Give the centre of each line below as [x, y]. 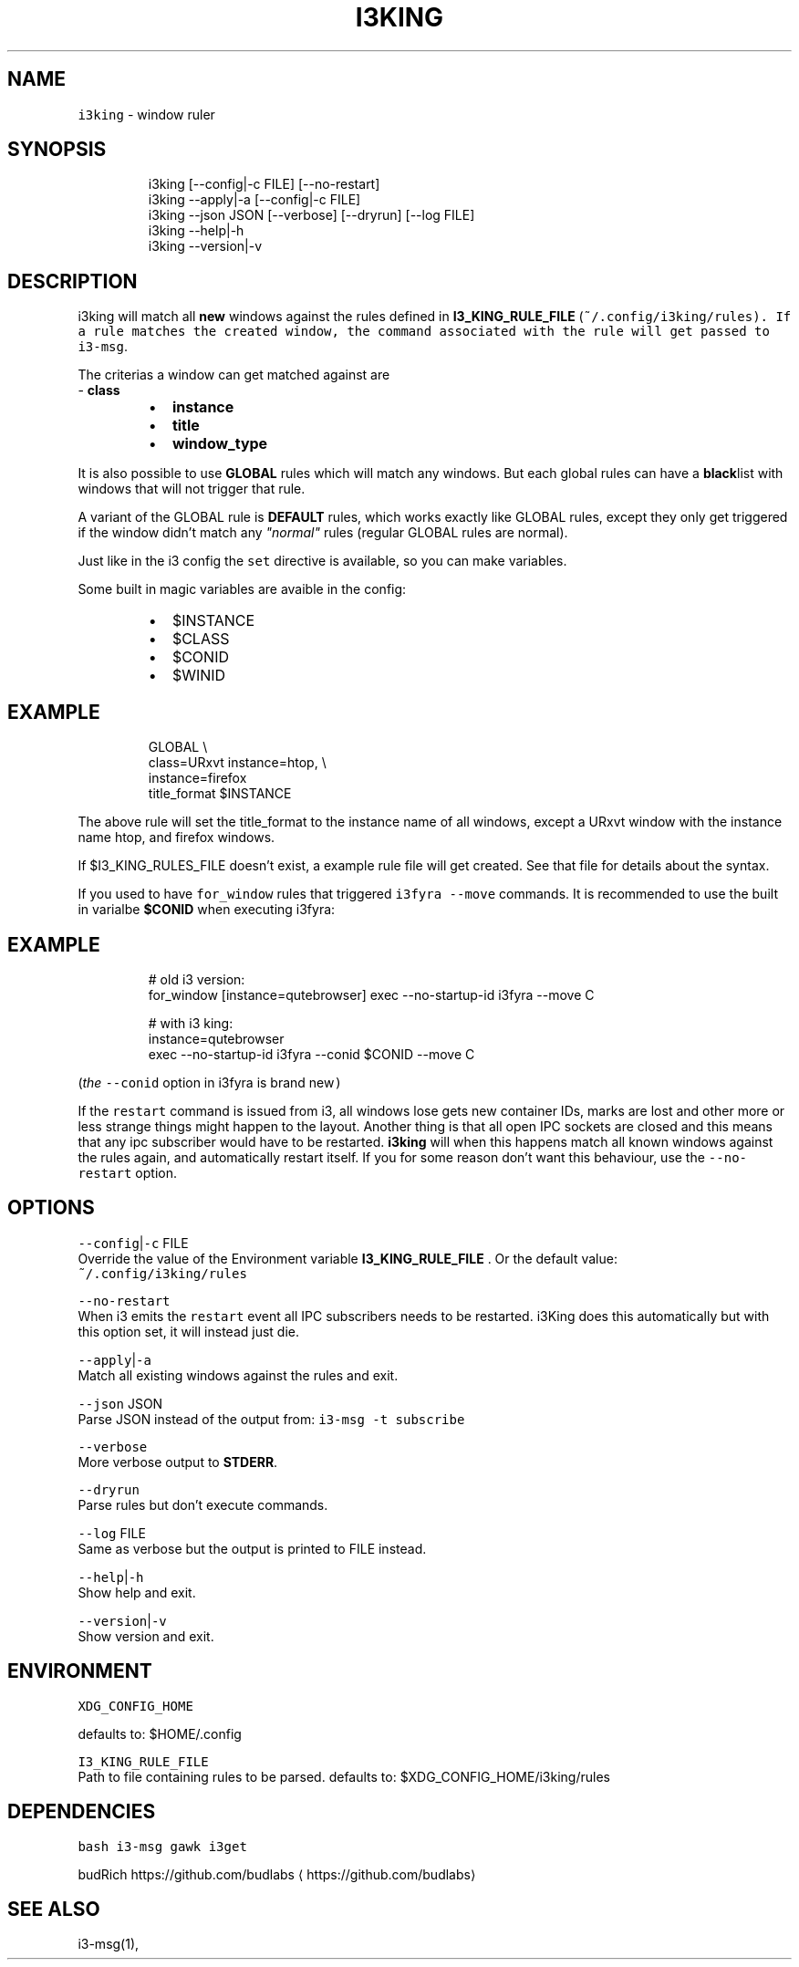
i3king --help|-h [196, 231]
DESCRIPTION [73, 281]
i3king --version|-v [205, 246]
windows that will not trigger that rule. [192, 489]
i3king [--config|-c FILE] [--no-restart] [264, 184]
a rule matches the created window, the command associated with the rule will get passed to [424, 332]
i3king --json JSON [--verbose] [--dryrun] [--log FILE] [311, 215]
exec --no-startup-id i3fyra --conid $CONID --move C [311, 1054]
